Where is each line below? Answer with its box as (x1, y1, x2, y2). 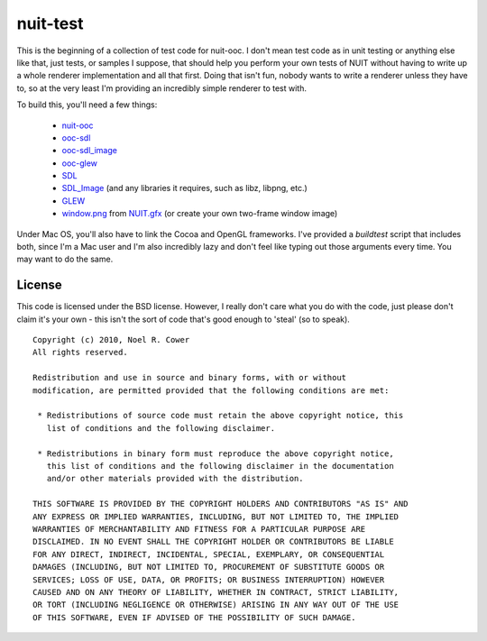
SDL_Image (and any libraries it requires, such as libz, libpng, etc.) (61, 183, 308, 194)
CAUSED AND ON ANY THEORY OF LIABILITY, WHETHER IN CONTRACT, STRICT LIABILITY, (32, 587, 400, 597)
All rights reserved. (32, 347, 128, 358)
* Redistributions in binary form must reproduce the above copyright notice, (37, 448, 394, 459)
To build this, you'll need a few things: (16, 99, 158, 110)
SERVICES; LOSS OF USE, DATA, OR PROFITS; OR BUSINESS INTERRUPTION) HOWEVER (32, 574, 385, 585)
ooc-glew (61, 158, 98, 169)
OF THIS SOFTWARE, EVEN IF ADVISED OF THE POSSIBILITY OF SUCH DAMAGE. (32, 612, 356, 622)
